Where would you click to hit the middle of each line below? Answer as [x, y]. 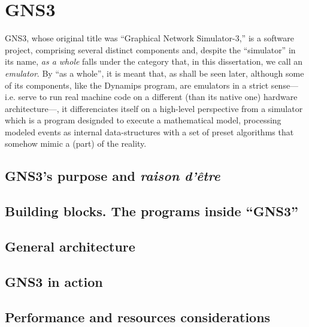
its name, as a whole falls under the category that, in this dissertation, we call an [154, 61]
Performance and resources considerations [138, 317]
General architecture [70, 246]
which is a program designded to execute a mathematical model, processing [143, 120]
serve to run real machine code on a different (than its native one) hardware [158, 97]
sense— [285, 85]
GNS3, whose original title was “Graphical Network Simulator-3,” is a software [149, 38]
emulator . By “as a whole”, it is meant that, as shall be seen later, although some [154, 73]
